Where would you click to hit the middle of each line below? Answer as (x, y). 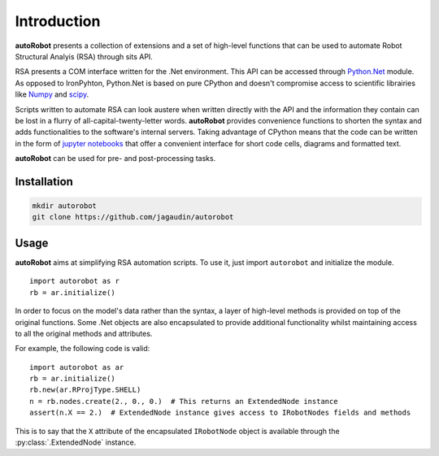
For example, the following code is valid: (83, 349)
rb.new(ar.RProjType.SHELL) (85, 390)
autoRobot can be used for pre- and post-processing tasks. (115, 159)
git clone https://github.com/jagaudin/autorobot (133, 217)
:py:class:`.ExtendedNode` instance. (76, 442)
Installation (44, 182)
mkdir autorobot (65, 206)
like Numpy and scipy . (52, 94)
